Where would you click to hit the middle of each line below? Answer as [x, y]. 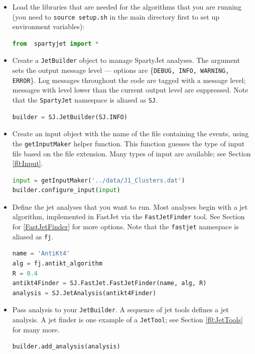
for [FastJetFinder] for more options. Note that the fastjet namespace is [125, 227]
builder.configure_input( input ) [66, 190]
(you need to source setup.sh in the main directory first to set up [116, 16]
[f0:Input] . [28, 163]
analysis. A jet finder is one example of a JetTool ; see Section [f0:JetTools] [127, 320]
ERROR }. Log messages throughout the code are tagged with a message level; [129, 80]
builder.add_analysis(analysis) [66, 347]
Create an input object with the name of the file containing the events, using [131, 134]
